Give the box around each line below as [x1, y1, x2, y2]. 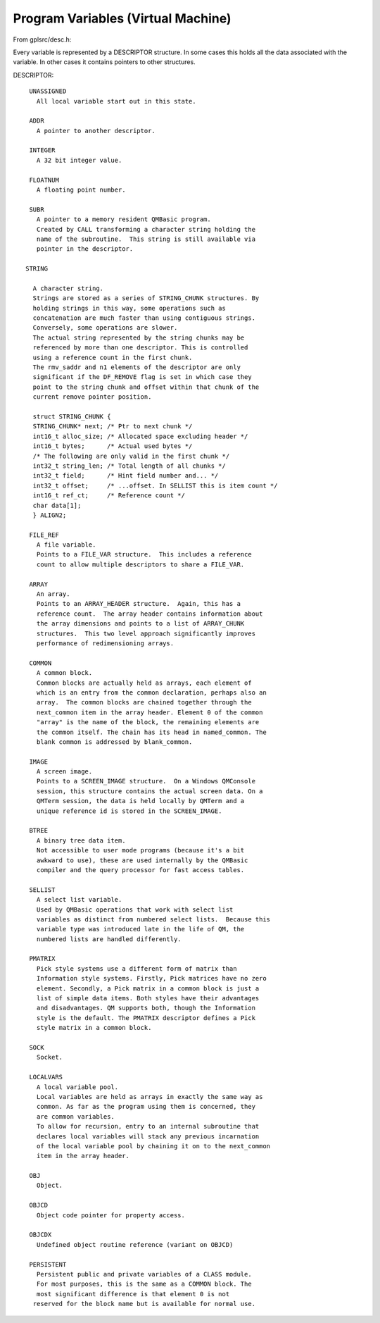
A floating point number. [36, 186, 126, 194]
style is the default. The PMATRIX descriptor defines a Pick [36, 1014, 256, 1021]
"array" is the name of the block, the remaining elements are [36, 719, 260, 726]
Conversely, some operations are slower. [32, 324, 178, 332]
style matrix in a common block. [36, 1024, 152, 1032]
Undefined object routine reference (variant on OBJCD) [36, 1241, 234, 1248]
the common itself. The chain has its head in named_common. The [36, 728, 267, 736]
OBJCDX [29, 1231, 52, 1239]
